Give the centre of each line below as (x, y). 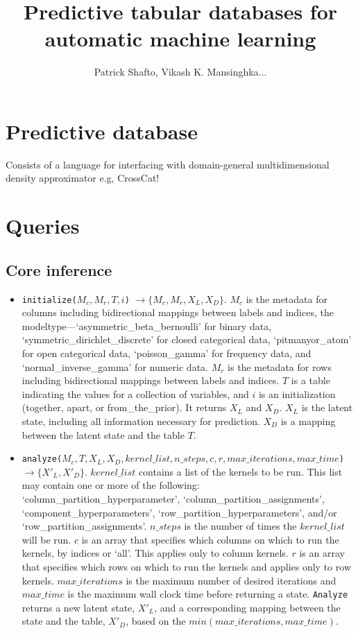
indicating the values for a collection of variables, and (135, 393)
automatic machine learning (180, 38)
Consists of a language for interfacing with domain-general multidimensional (168, 164)
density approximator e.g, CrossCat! (83, 178)
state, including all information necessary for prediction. (141, 421)
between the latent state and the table (103, 434)
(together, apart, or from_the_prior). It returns (124, 407)
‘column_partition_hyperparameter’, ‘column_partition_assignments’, (173, 499)
